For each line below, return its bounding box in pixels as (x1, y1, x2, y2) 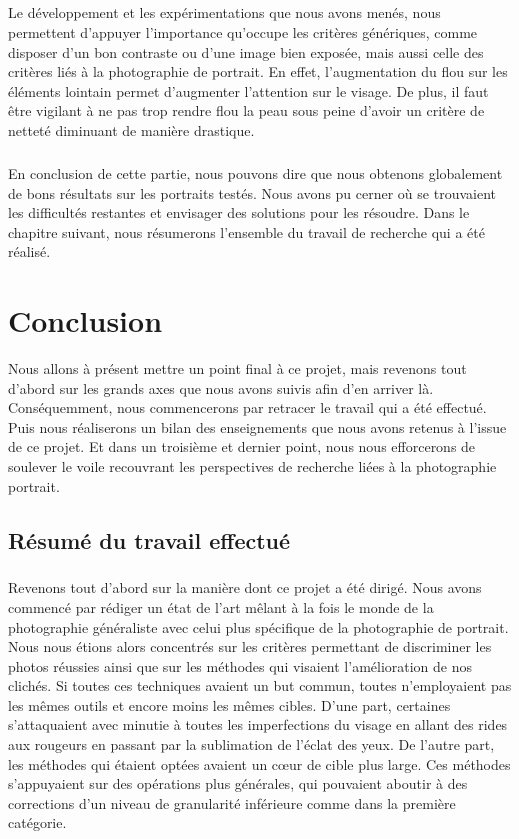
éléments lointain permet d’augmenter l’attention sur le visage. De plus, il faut (8, 80, 489, 101)
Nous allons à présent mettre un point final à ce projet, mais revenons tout (8, 358, 467, 378)
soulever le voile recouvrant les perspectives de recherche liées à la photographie (8, 455, 497, 476)
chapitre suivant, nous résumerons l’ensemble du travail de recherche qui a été (8, 221, 485, 242)
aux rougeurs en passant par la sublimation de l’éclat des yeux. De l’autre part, (8, 734, 495, 755)
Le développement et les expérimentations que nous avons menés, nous (8, 2, 441, 23)
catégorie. (8, 812, 67, 833)
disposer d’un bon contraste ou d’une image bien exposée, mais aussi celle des (8, 41, 484, 62)
